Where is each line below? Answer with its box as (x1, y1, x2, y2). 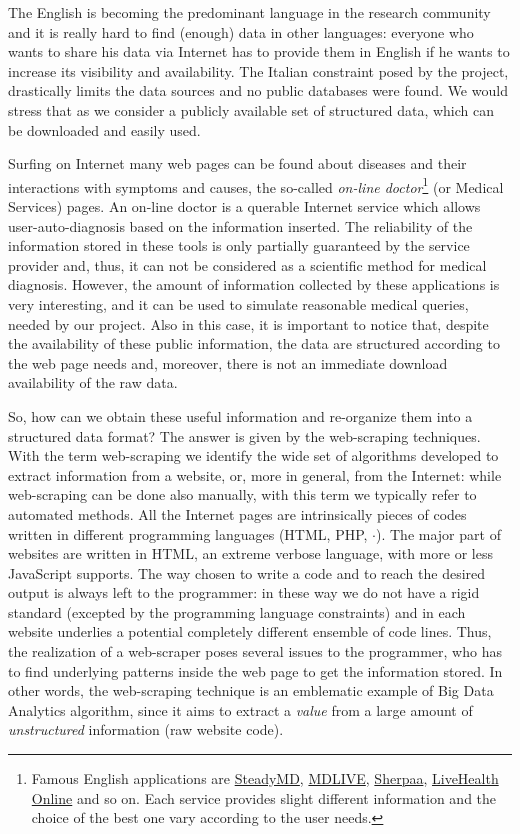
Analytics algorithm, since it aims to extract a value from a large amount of (8, 699, 473, 720)
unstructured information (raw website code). (8, 719, 284, 740)
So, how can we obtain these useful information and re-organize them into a (8, 405, 473, 426)
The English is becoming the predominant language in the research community (8, 2, 491, 22)
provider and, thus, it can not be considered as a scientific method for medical (8, 254, 487, 275)
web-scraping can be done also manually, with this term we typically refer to (8, 484, 477, 505)
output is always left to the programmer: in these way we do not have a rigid (8, 582, 480, 603)
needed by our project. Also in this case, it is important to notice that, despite (8, 313, 489, 334)
